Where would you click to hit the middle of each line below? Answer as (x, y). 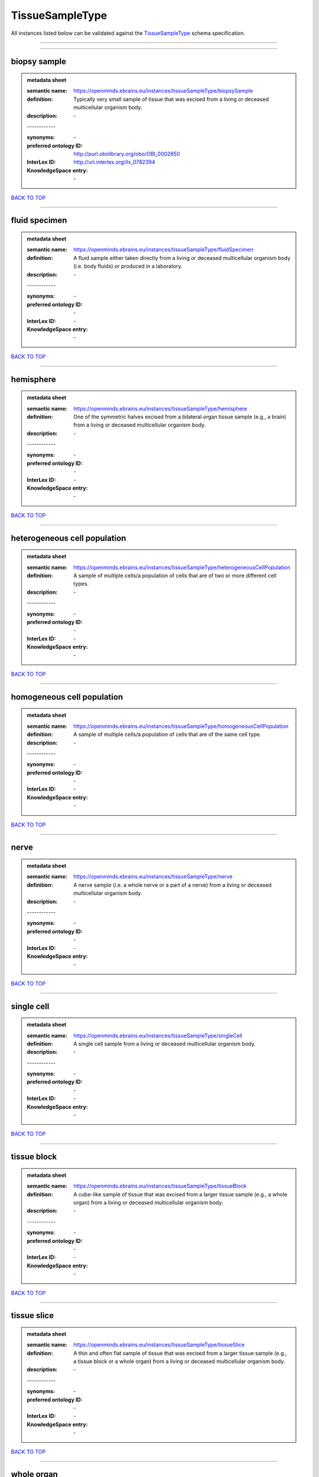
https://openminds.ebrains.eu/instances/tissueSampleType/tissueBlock (160, 1186)
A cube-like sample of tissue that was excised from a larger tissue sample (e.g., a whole (180, 1194)
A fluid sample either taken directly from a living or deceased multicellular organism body (182, 258)
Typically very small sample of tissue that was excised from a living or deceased (171, 99)
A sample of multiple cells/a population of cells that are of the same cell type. (167, 734)
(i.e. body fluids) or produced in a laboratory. (128, 266)
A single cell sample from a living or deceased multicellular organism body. (165, 1043)
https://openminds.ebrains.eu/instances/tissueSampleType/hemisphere (160, 408)
